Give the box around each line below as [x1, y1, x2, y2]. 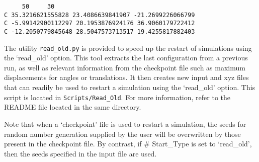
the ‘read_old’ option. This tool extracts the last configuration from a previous [4, 52, 248, 63]
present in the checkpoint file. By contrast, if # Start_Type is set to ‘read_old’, [4, 138, 252, 149]
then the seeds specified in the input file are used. [4, 148, 157, 158]
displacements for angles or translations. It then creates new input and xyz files [4, 72, 249, 83]
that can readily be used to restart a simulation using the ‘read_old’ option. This [4, 82, 255, 93]
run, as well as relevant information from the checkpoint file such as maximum [4, 62, 245, 72]
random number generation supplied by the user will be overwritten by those [4, 128, 241, 139]
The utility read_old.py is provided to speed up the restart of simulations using [4, 42, 252, 53]
